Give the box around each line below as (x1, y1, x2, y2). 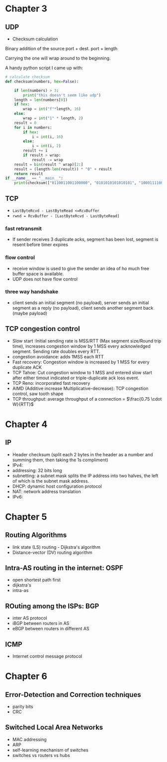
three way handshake (5, 288, 59, 295)
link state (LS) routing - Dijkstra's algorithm (12, 544, 101, 550)
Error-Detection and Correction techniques (5, 690, 141, 699)
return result (14, 171, 43, 176)
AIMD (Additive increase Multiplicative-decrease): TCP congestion (12, 385, 149, 391)
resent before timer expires (12, 242, 69, 248)
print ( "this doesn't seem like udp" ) (23, 92, 101, 97)
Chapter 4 (5, 419, 48, 430)
